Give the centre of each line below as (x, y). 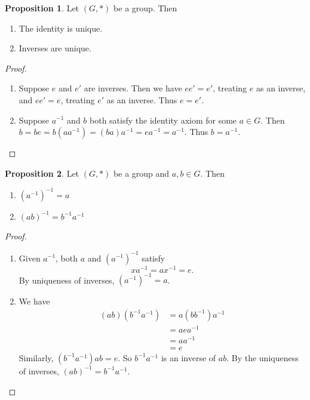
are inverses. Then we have (133, 88)
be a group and (142, 173)
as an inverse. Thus (142, 99)
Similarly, (36, 357)
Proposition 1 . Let (42, 8)
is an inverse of (188, 357)
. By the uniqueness (263, 357)
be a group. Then (145, 8)
